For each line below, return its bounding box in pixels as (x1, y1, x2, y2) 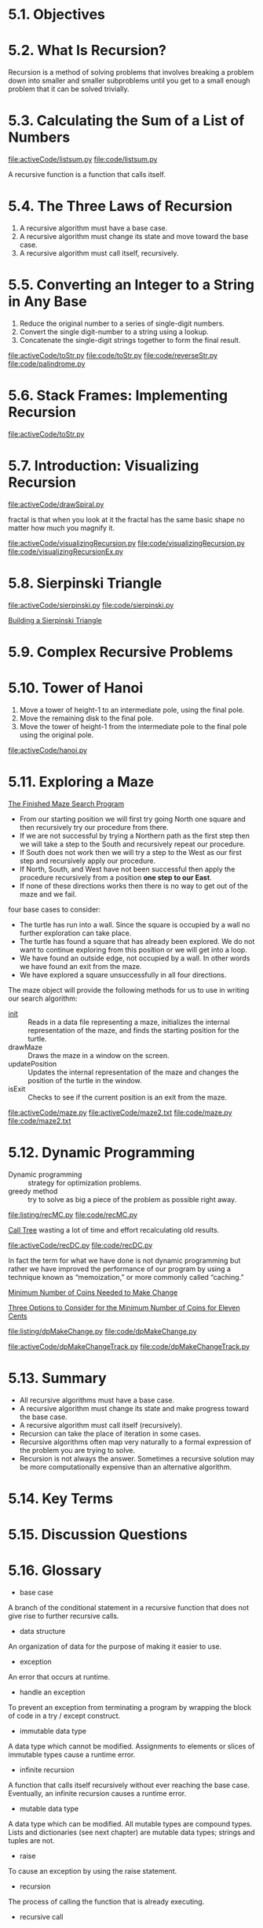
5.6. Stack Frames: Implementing (8, 387, 228, 404)
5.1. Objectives (8, 6, 106, 24)
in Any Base (8, 293, 88, 311)
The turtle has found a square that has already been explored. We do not (19, 936, 255, 946)
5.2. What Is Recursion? (8, 42, 167, 60)
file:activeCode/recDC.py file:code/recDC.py (8, 1240, 153, 1250)
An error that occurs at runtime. (8, 1672, 111, 1681)
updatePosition (8, 1059, 57, 1068)
